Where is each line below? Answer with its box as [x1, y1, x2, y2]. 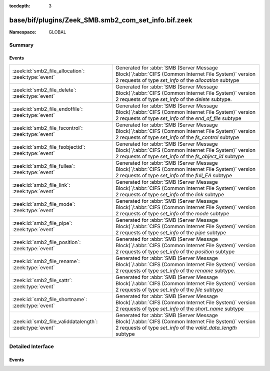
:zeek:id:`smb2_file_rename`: [12, 258, 80, 265]
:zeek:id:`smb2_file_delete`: [12, 86, 77, 93]
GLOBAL [48, 29, 66, 35]
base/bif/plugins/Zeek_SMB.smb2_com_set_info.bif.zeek [9, 15, 192, 24]
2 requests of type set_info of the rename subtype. [115, 267, 235, 274]
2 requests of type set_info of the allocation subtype [115, 76, 239, 83]
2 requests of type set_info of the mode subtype [115, 210, 229, 217]
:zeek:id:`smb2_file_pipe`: [12, 220, 72, 227]
